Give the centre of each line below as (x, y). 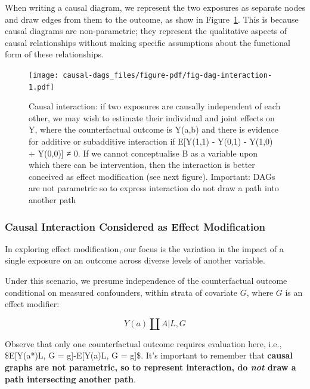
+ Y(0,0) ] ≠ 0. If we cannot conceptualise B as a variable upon (143, 153)
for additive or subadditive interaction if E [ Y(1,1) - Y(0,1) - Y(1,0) (151, 141)
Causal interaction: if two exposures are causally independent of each (155, 106)
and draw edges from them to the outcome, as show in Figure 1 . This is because (152, 19)
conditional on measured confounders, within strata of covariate (121, 292)
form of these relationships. (54, 54)
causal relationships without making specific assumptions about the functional (148, 42)
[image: (44, 75)
